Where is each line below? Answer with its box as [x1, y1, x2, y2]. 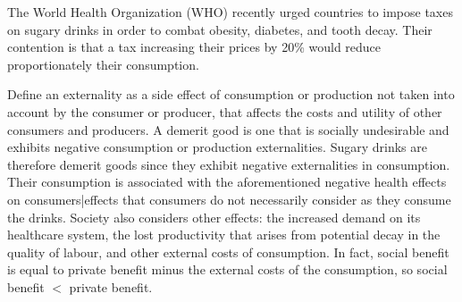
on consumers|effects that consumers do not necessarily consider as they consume [7, 189, 451, 208]
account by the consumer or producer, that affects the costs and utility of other [7, 102, 442, 121]
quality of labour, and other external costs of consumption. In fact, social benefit [7, 242, 449, 261]
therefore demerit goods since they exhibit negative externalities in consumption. [7, 155, 450, 173]
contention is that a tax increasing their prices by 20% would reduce [7, 38, 382, 56]
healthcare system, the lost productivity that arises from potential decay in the [7, 225, 441, 244]
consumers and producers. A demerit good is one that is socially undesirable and [7, 120, 449, 138]
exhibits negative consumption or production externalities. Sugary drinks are [7, 138, 427, 156]
